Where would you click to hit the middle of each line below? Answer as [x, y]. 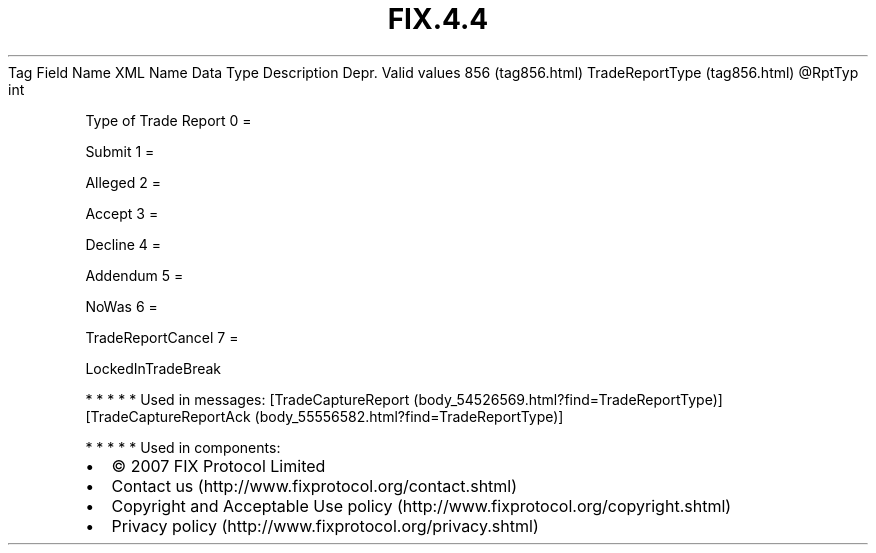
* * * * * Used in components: [183, 447]
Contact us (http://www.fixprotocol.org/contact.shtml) [314, 485]
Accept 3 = [122, 213]
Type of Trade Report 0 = [168, 120]
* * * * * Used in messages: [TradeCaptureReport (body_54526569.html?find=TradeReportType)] [404, 399]
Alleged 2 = [123, 182]
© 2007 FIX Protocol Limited [218, 465]
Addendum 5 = [134, 275]
